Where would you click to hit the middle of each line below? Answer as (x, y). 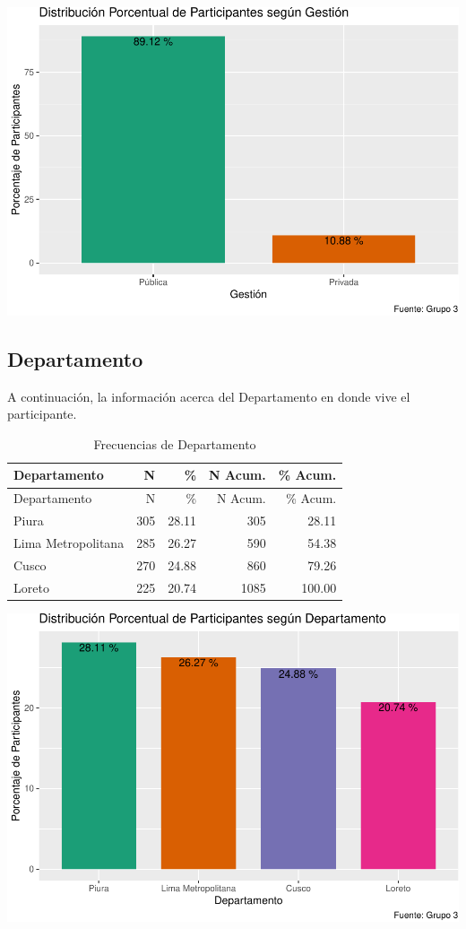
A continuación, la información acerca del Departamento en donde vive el (209, 396)
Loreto (31, 587)
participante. (42, 414)
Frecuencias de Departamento (175, 443)
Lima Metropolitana (69, 542)
